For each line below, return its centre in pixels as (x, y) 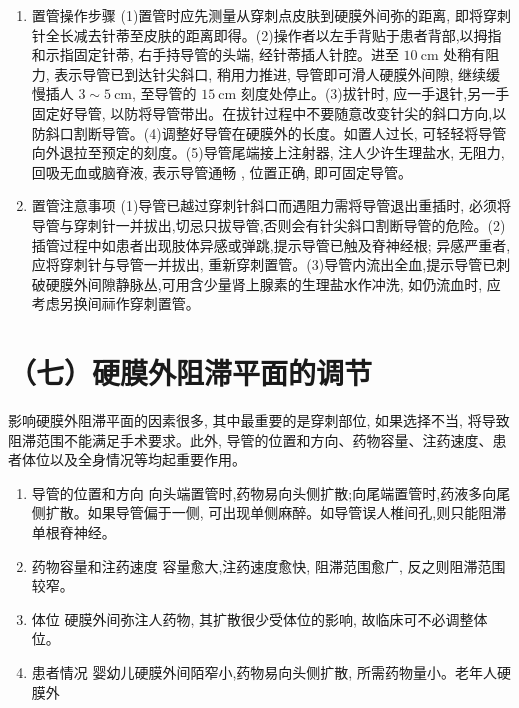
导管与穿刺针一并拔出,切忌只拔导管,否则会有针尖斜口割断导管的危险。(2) (268, 224)
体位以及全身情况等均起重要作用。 (133, 459)
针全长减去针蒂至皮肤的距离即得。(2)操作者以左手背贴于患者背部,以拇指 (266, 34)
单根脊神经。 (73, 532)
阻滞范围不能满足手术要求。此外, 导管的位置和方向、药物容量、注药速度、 (250, 439)
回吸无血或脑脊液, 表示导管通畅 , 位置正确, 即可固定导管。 (222, 171)
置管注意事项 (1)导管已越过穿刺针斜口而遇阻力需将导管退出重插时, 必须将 (271, 205)
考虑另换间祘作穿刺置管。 (115, 303)
